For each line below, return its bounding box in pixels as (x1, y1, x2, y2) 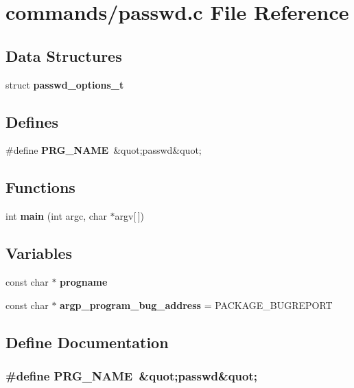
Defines (5, 111, 59, 132)
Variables (5, 242, 73, 264)
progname (60, 274, 108, 288)
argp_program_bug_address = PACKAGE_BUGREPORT (60, 297, 333, 312)
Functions (5, 176, 75, 198)
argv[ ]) (115, 209, 145, 223)
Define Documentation (5, 331, 169, 352)
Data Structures (5, 45, 122, 66)
